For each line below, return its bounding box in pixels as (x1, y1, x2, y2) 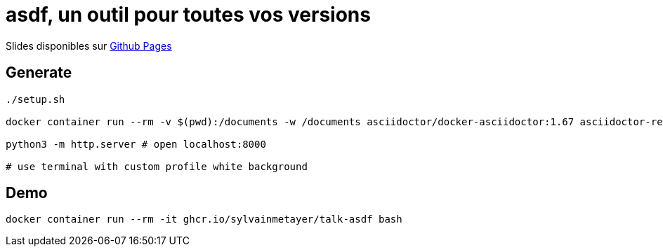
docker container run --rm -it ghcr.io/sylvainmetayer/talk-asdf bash (6, 213, 402, 225)
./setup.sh (6, 93, 65, 105)
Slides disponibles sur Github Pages (6, 39, 172, 52)
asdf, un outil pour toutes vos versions (6, 3, 371, 27)
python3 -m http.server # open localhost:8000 (6, 138, 266, 150)
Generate (6, 64, 72, 82)
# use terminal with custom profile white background (6, 160, 308, 172)
